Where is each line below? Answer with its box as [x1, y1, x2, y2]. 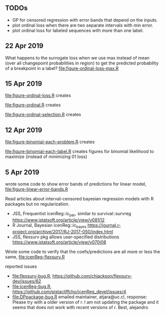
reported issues [5, 263, 37, 269]
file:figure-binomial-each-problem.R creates [5, 139, 95, 145]
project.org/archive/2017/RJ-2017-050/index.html [12, 228, 113, 234]
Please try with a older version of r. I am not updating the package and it [12, 299, 159, 305]
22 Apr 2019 [5, 42, 43, 50]
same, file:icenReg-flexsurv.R [5, 253, 65, 260]
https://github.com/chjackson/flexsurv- [52, 273, 132, 279]
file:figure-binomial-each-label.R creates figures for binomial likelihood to [5, 149, 154, 155]
